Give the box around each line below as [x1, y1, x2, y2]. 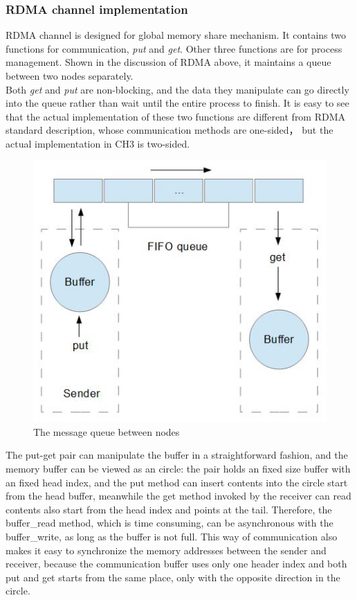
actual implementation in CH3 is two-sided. [6, 136, 190, 150]
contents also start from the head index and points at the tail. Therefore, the [6, 502, 332, 516]
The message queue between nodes [33, 424, 180, 439]
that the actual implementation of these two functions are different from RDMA [6, 109, 346, 123]
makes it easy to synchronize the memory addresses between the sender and [6, 542, 327, 557]
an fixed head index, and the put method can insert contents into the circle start [6, 475, 348, 489]
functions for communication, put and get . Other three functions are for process [6, 41, 342, 55]
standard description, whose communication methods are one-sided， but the [6, 123, 333, 137]
